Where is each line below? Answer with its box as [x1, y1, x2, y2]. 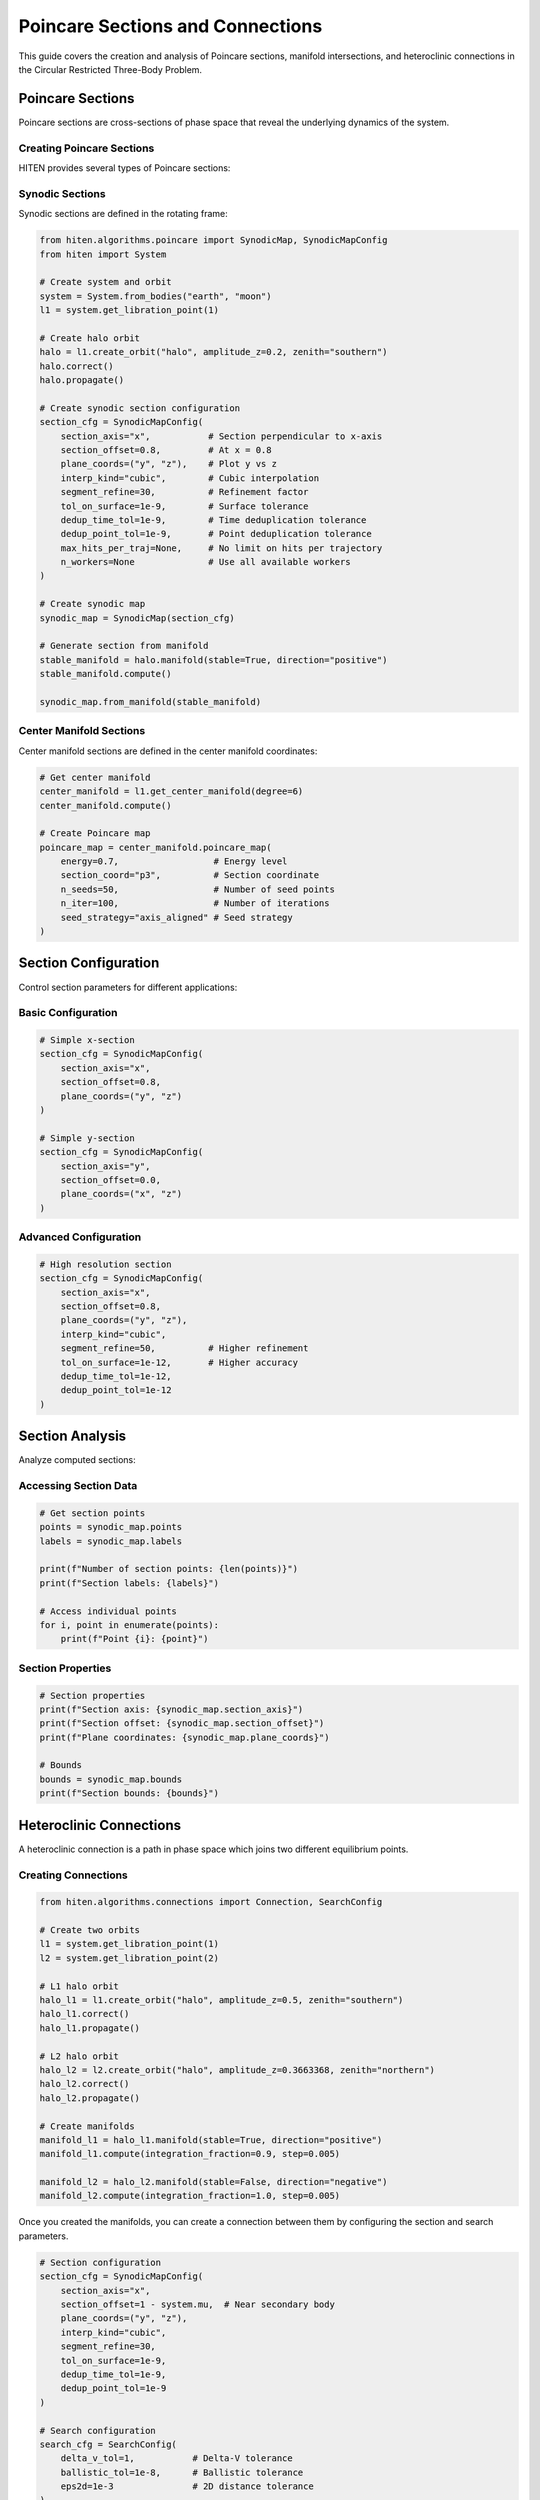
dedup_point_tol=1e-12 [60, 1385, 172, 1396]
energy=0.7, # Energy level [60, 856, 288, 867]
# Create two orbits [39, 1925, 140, 1936]
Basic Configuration [18, 1006, 118, 1020]
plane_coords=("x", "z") [60, 1188, 183, 1200]
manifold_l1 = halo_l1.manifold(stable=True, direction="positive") [39, 2134, 383, 2145]
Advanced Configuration [18, 1230, 142, 1244]
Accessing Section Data [18, 1479, 138, 1493]
